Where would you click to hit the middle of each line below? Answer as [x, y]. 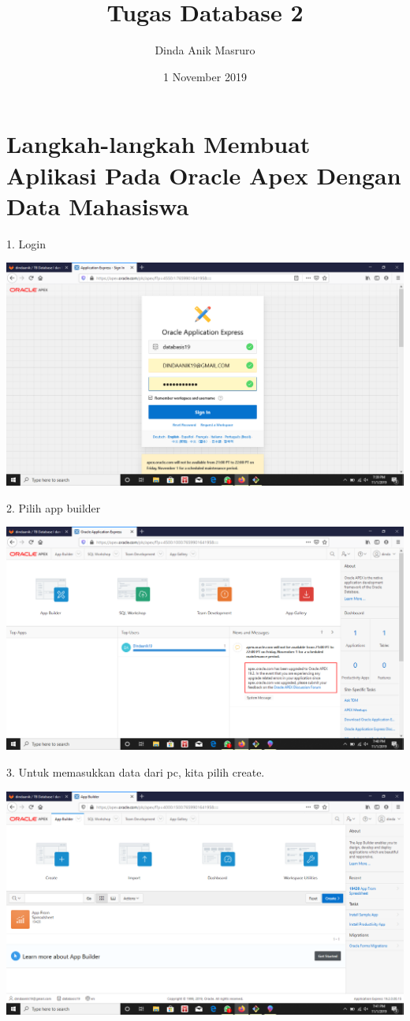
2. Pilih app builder [54, 507]
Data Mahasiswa [98, 205]
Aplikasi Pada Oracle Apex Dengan [204, 175]
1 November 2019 [205, 76]
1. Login [26, 243]
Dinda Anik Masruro [205, 50]
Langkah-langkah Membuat [158, 144]
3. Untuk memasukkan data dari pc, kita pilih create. [136, 772]
